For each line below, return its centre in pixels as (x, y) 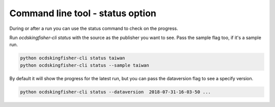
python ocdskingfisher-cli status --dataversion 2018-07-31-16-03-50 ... (116, 92)
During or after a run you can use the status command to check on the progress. (94, 28)
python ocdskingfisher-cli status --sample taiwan (85, 65)
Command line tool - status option (83, 13)
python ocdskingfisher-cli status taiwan (73, 58)
